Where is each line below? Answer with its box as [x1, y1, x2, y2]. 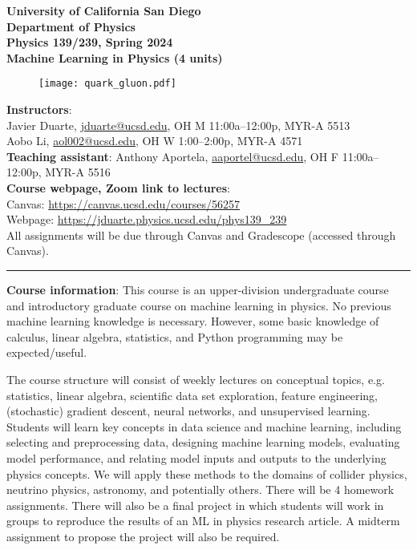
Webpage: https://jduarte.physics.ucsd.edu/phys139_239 [6, 211, 287, 228]
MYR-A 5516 [45, 164, 111, 180]
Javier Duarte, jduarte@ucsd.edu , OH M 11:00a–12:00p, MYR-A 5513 [6, 116, 350, 133]
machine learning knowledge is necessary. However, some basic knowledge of [6, 313, 379, 330]
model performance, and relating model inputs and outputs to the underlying [6, 449, 387, 466]
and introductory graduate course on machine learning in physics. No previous [6, 297, 391, 313]
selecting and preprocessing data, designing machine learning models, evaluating [6, 434, 400, 451]
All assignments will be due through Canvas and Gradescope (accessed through [6, 226, 396, 243]
